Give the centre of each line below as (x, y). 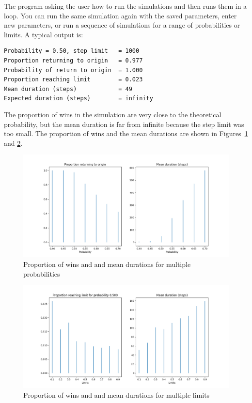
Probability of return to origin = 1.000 (73, 70)
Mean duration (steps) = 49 (68, 89)
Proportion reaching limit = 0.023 (73, 80)
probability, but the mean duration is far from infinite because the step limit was (124, 124)
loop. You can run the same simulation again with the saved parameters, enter (120, 15)
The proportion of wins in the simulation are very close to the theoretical (113, 114)
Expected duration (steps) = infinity (79, 99)
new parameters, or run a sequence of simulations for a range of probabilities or (122, 25)
